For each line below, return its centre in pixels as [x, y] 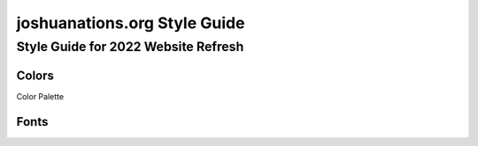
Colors [35, 75]
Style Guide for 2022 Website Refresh [130, 47]
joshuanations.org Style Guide [131, 23]
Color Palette [40, 96]
